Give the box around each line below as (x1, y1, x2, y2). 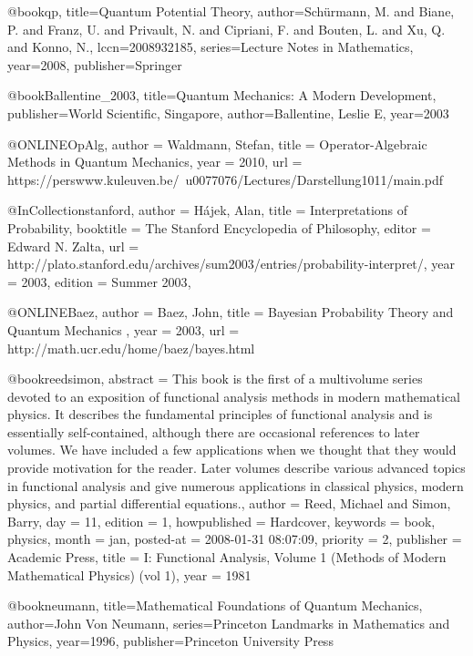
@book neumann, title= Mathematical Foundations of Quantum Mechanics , (7, 596, 423, 615)
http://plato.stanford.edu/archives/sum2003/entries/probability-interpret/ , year (7, 254, 456, 273)
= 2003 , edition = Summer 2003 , (7, 272, 191, 291)
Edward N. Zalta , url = (7, 236, 139, 255)
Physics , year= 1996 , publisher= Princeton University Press (7, 631, 334, 651)
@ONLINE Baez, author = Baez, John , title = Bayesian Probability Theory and (7, 302, 454, 322)
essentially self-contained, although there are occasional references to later (7, 422, 420, 441)
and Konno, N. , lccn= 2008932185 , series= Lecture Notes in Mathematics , (7, 37, 414, 56)
